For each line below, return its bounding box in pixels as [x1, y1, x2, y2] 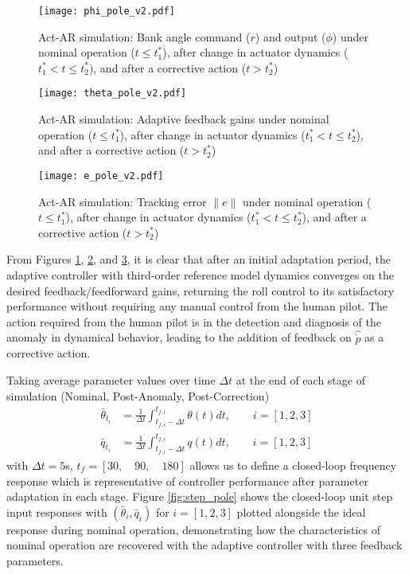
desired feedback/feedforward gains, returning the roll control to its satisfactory [6, 282, 395, 299]
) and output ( [255, 28, 326, 45]
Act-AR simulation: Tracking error [38, 193, 207, 209]
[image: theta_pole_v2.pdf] [38, 88, 187, 100]
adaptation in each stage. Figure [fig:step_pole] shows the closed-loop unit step [6, 488, 393, 505]
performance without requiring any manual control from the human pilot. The [6, 298, 388, 314]
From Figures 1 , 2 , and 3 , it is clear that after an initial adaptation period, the [6, 251, 391, 267]
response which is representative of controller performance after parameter [6, 472, 368, 489]
